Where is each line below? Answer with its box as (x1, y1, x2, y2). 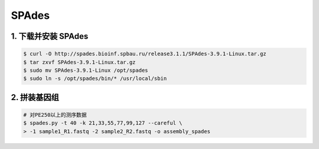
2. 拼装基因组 (11, 92, 59, 102)
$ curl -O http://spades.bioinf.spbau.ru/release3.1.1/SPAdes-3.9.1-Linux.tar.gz (23, 51, 267, 57)
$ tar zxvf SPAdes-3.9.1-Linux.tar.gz (23, 59, 136, 65)
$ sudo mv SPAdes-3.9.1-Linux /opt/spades (23, 67, 148, 74)
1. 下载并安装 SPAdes (11, 31, 89, 41)
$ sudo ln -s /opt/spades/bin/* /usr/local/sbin (23, 75, 167, 82)
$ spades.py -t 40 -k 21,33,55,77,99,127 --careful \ (23, 120, 183, 127)
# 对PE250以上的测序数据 (23, 111, 87, 118)
